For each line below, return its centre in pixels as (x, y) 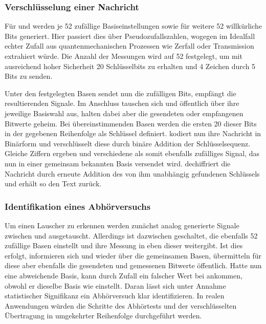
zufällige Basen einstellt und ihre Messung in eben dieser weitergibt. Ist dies (124, 245)
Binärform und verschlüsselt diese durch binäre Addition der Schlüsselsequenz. (128, 143)
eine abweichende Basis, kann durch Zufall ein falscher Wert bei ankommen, (124, 275)
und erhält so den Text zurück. (53, 183)
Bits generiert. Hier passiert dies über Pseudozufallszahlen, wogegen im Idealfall (130, 36)
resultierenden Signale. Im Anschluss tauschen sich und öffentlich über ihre (122, 103)
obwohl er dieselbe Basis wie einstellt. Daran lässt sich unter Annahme (115, 285)
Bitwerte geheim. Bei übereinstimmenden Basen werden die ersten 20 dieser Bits (131, 123)
